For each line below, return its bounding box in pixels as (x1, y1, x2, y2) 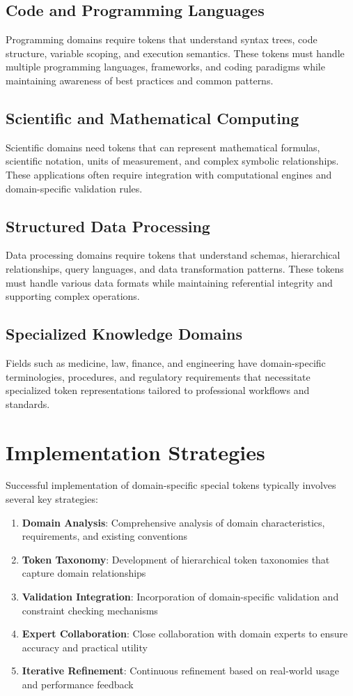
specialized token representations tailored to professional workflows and (6, 383, 310, 398)
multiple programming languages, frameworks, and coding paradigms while (6, 59, 325, 74)
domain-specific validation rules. (6, 181, 143, 195)
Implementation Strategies (6, 437, 265, 466)
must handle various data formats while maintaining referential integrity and (6, 275, 333, 289)
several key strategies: (6, 492, 98, 506)
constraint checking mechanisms (22, 603, 158, 617)
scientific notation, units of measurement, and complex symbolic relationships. (6, 153, 339, 168)
